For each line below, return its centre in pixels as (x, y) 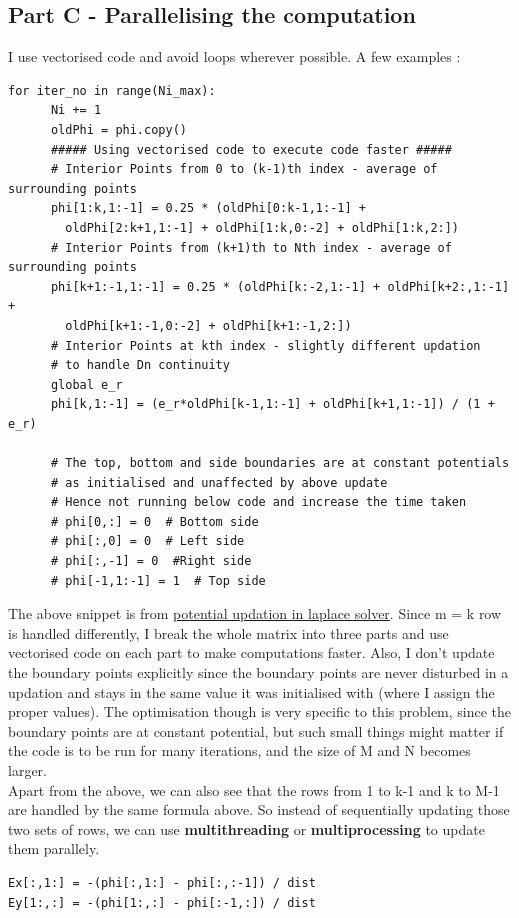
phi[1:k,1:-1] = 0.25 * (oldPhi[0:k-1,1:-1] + (208, 208)
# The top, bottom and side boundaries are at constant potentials (280, 463)
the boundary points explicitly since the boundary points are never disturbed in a (258, 672)
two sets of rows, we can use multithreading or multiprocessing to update (246, 828)
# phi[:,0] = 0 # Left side (147, 541)
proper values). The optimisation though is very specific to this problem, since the (260, 711)
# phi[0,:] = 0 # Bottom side (154, 521)
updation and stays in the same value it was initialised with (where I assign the (251, 691)
